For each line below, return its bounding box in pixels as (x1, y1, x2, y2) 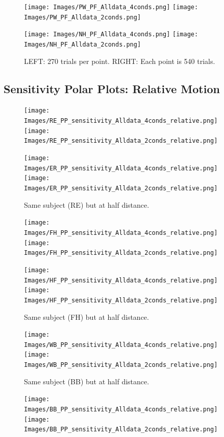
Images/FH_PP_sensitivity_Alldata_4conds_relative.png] (24, 229, 218, 236)
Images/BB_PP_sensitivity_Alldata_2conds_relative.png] (24, 426, 218, 433)
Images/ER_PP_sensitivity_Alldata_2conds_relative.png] (24, 185, 218, 192)
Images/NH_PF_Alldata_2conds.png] (24, 40, 141, 48)
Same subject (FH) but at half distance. (24, 311, 149, 322)
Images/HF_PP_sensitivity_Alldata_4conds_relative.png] (24, 276, 218, 284)
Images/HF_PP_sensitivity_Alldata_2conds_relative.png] (24, 296, 218, 304)
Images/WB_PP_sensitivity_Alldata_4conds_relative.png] (24, 341, 218, 348)
